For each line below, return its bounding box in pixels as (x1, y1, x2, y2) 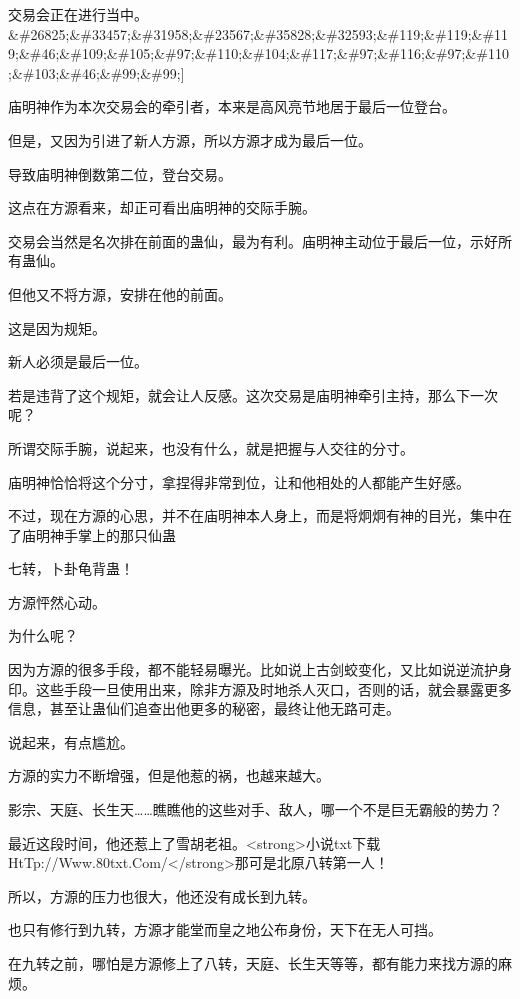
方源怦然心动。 (8, 591, 106, 612)
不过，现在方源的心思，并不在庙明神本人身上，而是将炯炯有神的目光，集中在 (8, 505, 512, 526)
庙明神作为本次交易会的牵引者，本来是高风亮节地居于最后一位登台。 (8, 96, 456, 117)
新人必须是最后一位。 (8, 351, 148, 372)
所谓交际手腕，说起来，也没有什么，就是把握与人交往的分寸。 (8, 437, 414, 458)
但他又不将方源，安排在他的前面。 (8, 283, 232, 304)
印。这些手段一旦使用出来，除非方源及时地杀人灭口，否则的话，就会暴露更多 (8, 678, 512, 699)
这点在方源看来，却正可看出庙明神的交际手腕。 (8, 197, 316, 218)
